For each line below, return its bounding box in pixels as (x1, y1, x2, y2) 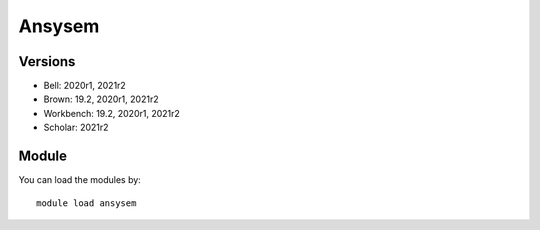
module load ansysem (36, 197, 137, 209)
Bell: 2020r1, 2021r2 (43, 80, 127, 92)
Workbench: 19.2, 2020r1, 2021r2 (43, 107, 180, 119)
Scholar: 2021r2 (43, 121, 109, 134)
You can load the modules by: (18, 174, 142, 186)
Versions (18, 53, 76, 70)
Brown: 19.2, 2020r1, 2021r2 (43, 93, 159, 105)
